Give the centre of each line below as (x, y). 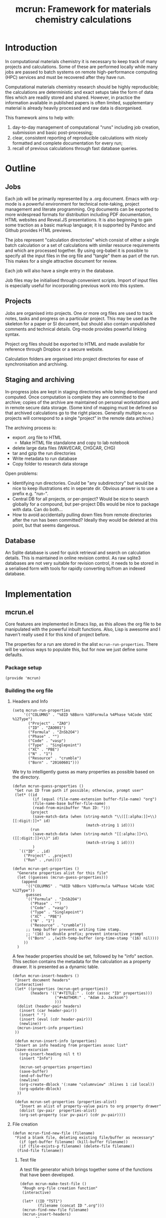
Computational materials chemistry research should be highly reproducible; (82, 87)
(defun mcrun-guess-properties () (48, 786)
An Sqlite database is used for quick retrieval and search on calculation (78, 553)
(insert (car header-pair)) (48, 1010)
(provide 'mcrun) (23, 678)
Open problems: (22, 473)
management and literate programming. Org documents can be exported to (82, 209)
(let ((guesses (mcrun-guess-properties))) (62, 877)
